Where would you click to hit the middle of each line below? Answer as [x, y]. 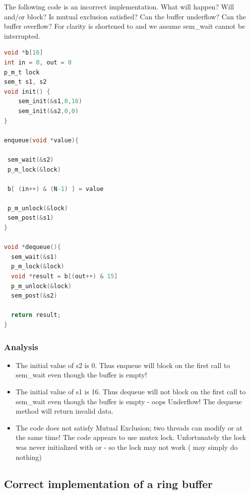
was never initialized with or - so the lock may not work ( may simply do [126, 447]
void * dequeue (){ [32, 247]
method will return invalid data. [64, 411]
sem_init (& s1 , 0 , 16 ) [50, 101]
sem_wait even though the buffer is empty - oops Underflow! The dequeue [129, 401]
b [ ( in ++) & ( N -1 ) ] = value [56, 189]
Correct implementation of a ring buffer [108, 483]
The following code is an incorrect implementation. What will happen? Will [119, 6]
